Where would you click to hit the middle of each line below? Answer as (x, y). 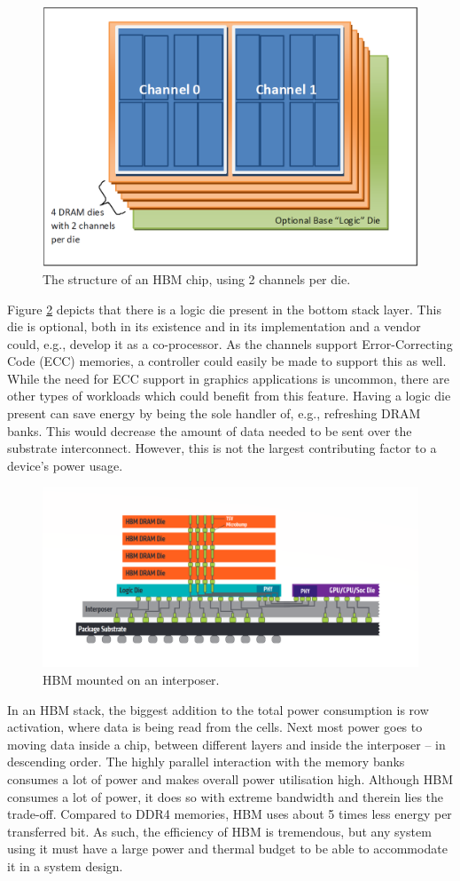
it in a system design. (65, 865)
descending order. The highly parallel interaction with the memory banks (206, 762)
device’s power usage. (65, 465)
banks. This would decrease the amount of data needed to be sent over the (210, 430)
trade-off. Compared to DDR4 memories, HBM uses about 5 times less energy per (230, 814)
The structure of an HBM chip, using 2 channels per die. (197, 278)
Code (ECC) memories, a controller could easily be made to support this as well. (227, 361)
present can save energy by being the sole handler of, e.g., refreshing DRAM (214, 413)
